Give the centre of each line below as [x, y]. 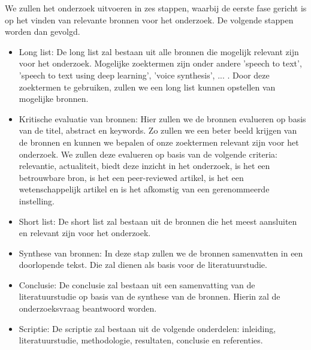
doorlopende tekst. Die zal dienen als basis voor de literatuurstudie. [143, 265]
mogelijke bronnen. [54, 99]
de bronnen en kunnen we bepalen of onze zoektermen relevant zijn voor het [159, 142]
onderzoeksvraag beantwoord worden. [88, 308]
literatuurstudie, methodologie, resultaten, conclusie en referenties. [141, 340]
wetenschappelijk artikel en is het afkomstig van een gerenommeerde [144, 189]
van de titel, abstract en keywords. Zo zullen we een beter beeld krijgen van [158, 130]
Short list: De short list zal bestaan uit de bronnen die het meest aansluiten [158, 221]
